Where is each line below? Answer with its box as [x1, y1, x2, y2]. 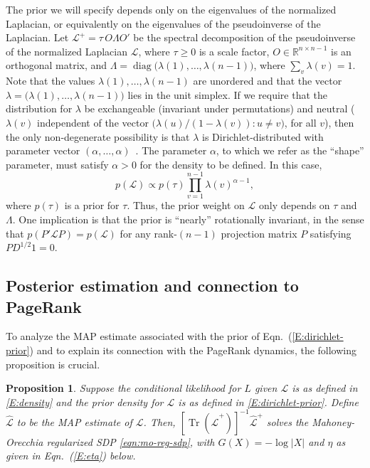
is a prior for [64, 198, 120, 213]
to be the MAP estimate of [16, 414, 132, 429]
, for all [284, 115, 317, 129]
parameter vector [6, 143, 80, 158]
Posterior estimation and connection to [6, 275, 299, 297]
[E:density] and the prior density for [6, 394, 164, 409]
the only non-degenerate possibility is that [6, 129, 190, 144]
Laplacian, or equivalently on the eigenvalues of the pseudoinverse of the [6, 16, 321, 31]
